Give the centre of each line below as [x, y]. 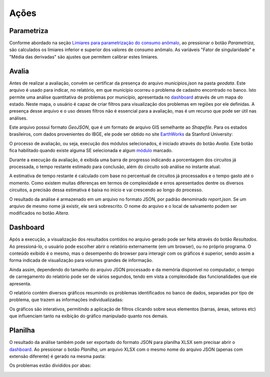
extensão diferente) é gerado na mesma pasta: [57, 356]
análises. [18, 118]
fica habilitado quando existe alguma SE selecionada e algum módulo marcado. [91, 151]
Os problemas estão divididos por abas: [50, 365]
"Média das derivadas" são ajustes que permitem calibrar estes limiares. [84, 57]
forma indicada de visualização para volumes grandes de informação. [81, 260]
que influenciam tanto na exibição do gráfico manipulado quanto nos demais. [89, 316]
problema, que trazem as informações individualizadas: [66, 300]
